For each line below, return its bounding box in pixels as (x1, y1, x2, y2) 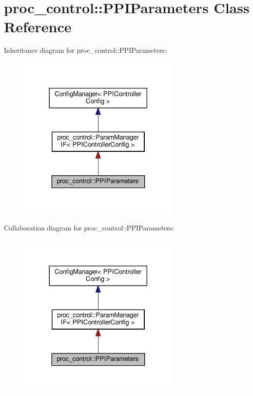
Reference (4, 17, 72, 37)
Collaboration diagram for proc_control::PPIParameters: (4, 223, 175, 233)
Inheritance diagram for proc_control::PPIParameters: (4, 45, 167, 55)
